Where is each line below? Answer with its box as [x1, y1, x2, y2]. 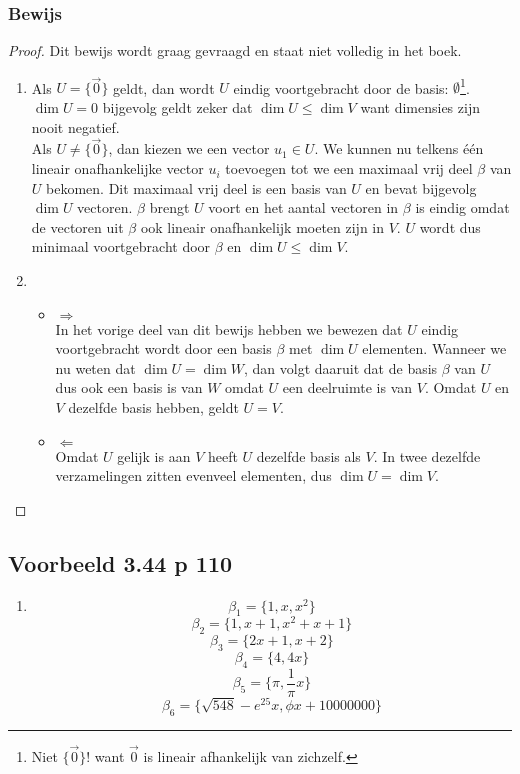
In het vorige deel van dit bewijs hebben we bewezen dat [55, 318, 403, 339]
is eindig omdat [415, 197, 510, 218]
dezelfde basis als [256, 445, 361, 466]
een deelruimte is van [282, 377, 413, 398]
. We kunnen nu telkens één [314, 138, 484, 159]
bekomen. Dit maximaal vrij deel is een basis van [46, 177, 347, 198]
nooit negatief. [31, 116, 120, 137]
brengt [149, 197, 190, 218]
